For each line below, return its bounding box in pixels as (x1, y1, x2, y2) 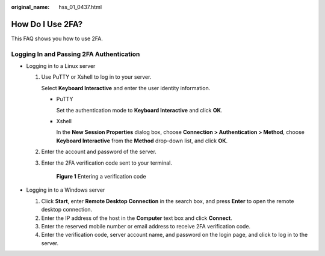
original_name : (11, 4, 50, 10)
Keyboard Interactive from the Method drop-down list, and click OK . (56, 137, 228, 144)
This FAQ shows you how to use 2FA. (11, 35, 104, 42)
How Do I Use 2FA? (11, 19, 83, 29)
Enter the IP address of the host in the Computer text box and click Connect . (41, 214, 232, 222)
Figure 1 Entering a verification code (56, 172, 147, 180)
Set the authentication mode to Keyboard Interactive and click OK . (56, 106, 223, 114)
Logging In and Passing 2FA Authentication (11, 50, 140, 58)
